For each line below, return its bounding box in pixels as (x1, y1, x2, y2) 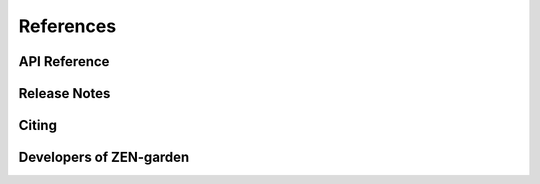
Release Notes (18, 85, 111, 102)
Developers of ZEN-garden (18, 149, 190, 166)
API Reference (18, 53, 110, 70)
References (18, 15, 117, 37)
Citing (18, 117, 57, 134)
